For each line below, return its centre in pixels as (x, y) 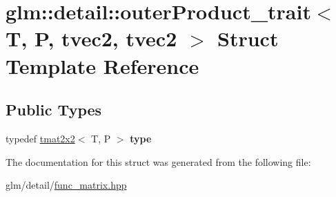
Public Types (54, 110)
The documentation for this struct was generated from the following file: (158, 161)
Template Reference (102, 65)
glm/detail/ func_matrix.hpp (66, 185)
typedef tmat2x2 (40, 138)
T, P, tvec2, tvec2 (91, 38)
